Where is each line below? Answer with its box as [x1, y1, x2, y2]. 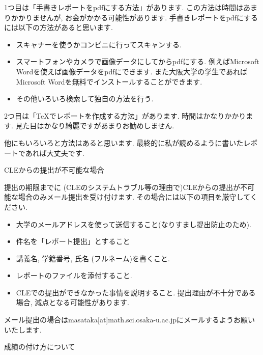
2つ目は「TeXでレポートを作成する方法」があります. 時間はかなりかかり [4, 110, 246, 121]
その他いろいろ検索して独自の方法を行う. [16, 93, 154, 104]
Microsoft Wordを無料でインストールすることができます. [16, 76, 202, 87]
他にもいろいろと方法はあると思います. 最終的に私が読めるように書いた [4, 137, 244, 148]
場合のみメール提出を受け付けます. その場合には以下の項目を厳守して [18, 192, 250, 202]
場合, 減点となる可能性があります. [16, 297, 129, 308]
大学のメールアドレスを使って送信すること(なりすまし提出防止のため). [16, 219, 251, 229]
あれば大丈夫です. [25, 147, 84, 158]
